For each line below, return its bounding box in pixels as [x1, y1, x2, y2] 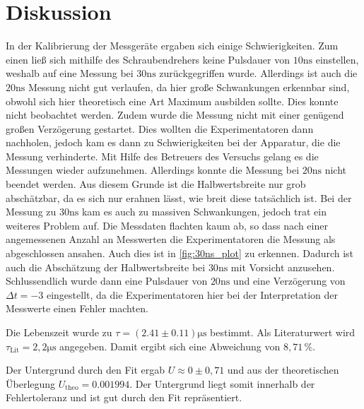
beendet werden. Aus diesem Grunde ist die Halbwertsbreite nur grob [6, 177, 306, 191]
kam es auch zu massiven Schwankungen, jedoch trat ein [81, 204, 327, 219]
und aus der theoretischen [227, 362, 339, 377]
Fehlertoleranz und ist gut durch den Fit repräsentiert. [6, 390, 242, 405]
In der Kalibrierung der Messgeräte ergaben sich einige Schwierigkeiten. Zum [6, 38, 339, 53]
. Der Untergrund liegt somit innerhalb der [129, 376, 315, 391]
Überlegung [6, 376, 56, 391]
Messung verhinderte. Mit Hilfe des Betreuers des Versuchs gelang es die [6, 148, 319, 163]
